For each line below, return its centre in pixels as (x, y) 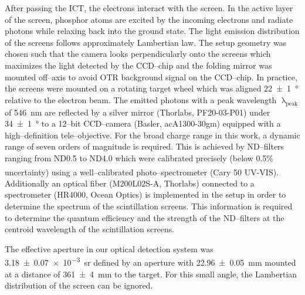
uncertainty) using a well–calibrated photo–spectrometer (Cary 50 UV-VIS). (142, 172)
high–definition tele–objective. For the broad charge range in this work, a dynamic (152, 135)
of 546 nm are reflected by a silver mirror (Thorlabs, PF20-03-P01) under (138, 112)
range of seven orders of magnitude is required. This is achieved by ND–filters (145, 146)
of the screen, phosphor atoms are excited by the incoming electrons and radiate (149, 19)
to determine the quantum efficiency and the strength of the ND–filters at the (145, 217)
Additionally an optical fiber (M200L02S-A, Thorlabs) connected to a (130, 183)
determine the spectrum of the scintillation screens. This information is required (149, 206)
